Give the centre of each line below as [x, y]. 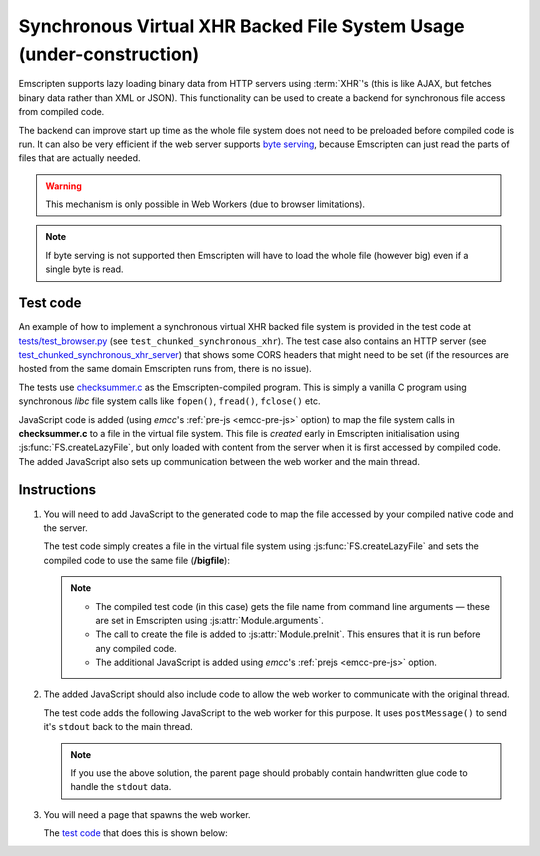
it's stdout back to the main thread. [118, 727]
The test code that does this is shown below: [136, 833]
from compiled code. [61, 112]
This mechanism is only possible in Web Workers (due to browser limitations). [205, 204]
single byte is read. [84, 269]
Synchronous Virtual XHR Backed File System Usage [241, 26]
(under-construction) [109, 54]
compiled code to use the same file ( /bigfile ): [136, 560]
